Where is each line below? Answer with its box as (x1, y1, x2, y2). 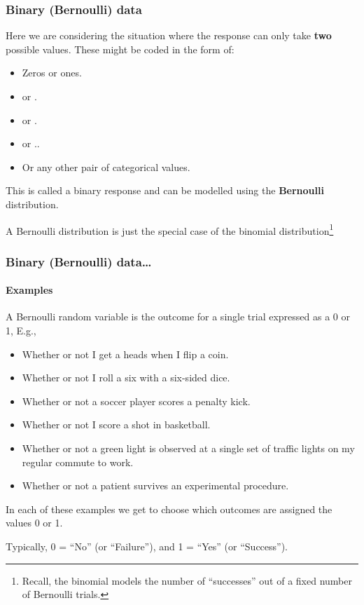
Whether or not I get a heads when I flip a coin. (22, 346, 229, 361)
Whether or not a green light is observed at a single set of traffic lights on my (22, 441, 355, 456)
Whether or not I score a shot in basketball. (22, 417, 211, 432)
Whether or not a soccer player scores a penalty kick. (22, 393, 251, 408)
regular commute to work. (22, 454, 134, 469)
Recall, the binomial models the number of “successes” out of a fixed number (22, 573, 352, 587)
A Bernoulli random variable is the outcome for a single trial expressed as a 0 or (6, 309, 350, 324)
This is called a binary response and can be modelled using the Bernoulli (6, 183, 324, 198)
